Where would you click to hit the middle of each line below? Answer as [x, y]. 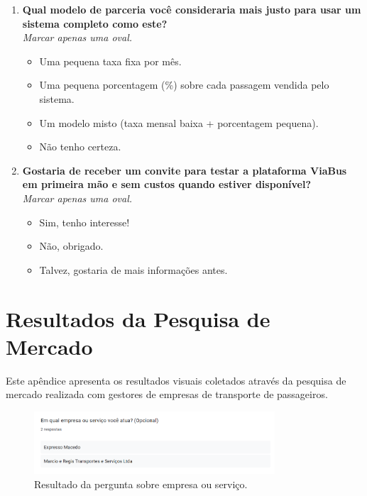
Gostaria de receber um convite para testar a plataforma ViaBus [185, 170]
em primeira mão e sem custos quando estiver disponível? [167, 184]
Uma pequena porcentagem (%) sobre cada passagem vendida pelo [184, 85]
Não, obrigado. [71, 246]
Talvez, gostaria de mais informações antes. [133, 269]
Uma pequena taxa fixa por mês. [110, 61]
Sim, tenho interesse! [84, 222]
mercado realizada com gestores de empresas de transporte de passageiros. [167, 394]
